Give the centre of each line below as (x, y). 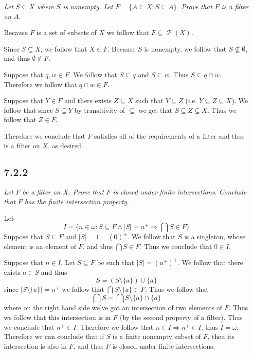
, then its (221, 336)
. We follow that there (210, 262)
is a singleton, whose (215, 237)
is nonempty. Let (88, 6)
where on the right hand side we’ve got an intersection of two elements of (113, 308)
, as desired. (65, 145)
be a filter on (42, 192)
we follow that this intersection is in (57, 317)
